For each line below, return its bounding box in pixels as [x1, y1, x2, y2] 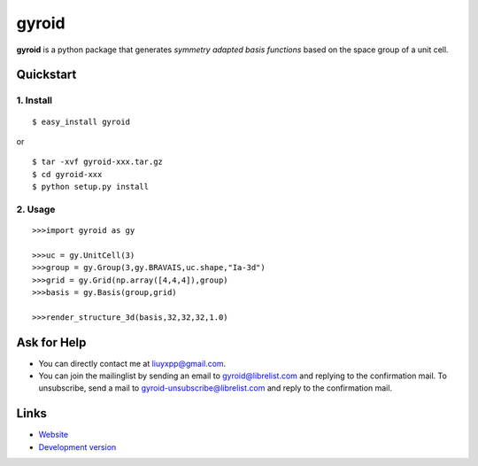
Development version [38, 441, 117, 452]
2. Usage [16, 203, 56, 215]
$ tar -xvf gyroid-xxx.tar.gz [32, 157, 164, 167]
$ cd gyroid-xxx [32, 169, 103, 179]
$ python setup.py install [32, 182, 150, 192]
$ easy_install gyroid [32, 116, 131, 127]
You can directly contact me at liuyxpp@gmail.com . [38, 358, 227, 369]
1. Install [16, 94, 53, 106]
